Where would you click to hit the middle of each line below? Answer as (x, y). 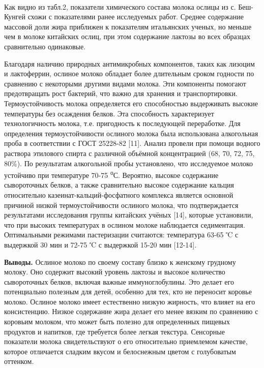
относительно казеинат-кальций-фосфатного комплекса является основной (119, 194)
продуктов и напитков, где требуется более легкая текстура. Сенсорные (114, 331)
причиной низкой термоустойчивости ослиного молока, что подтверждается (121, 205)
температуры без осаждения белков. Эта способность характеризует (109, 113)
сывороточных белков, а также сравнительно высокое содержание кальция (119, 185)
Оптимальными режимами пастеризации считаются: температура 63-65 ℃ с (121, 235)
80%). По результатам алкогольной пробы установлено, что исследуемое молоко (129, 163)
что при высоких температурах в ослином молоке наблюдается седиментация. (125, 224)
